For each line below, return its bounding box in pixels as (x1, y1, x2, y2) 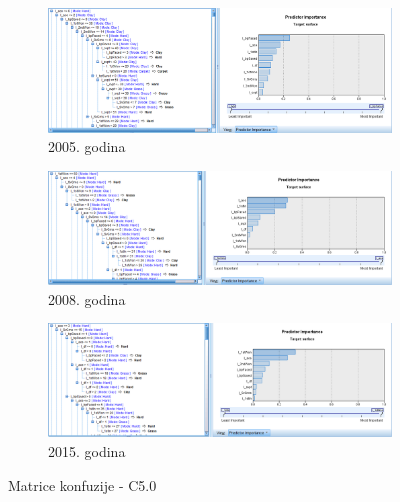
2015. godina (48, 441, 126, 462)
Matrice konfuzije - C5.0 (8, 474, 157, 495)
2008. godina (48, 288, 126, 309)
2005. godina (48, 136, 126, 157)
